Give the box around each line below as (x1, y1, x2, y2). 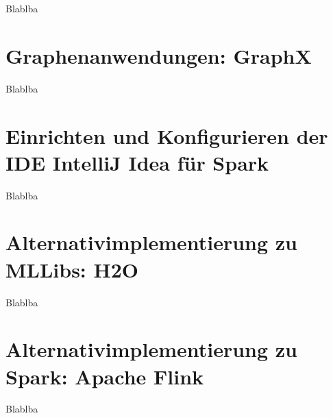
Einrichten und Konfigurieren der (5, 121, 328, 149)
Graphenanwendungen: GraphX (5, 41, 312, 69)
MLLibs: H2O (5, 255, 139, 283)
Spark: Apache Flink (5, 362, 204, 390)
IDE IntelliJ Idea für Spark (5, 148, 269, 176)
